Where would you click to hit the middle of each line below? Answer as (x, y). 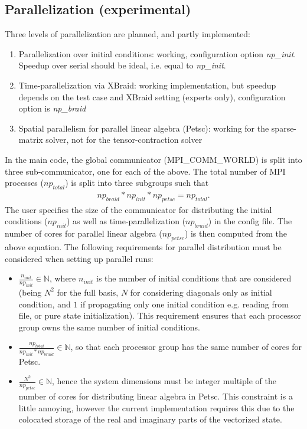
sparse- (284, 128)
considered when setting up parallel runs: (79, 258)
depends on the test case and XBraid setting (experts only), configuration (152, 96)
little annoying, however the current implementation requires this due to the (156, 407)
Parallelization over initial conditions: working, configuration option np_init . (157, 53)
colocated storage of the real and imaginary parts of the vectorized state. (150, 419)
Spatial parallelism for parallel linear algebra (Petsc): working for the (144, 128)
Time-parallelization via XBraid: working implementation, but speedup (147, 85)
